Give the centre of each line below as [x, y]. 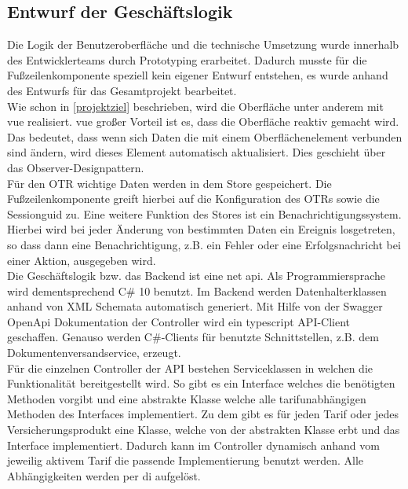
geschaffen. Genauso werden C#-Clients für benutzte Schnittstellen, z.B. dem [193, 337]
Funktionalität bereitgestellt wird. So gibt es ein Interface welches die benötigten [201, 383]
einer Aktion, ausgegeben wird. [82, 260]
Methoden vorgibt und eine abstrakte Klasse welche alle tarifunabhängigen [187, 398]
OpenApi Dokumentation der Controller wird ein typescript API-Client [179, 321]
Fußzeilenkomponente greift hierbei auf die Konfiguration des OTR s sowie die [193, 199]
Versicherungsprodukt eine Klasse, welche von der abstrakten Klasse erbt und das [204, 430]
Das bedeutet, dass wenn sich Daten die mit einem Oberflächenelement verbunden [205, 136]
